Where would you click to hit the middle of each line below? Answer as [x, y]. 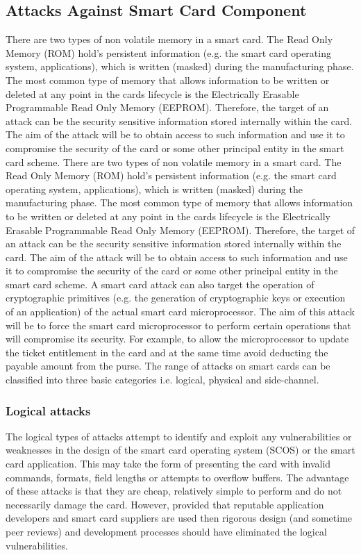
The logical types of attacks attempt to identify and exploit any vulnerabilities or [179, 436]
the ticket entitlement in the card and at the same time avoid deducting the [167, 352]
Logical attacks [48, 410]
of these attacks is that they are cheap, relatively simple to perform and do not [174, 491]
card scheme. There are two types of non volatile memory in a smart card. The [174, 161]
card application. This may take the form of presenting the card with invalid [168, 464]
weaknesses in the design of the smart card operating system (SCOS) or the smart [180, 450]
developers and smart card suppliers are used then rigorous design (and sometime [179, 518]
